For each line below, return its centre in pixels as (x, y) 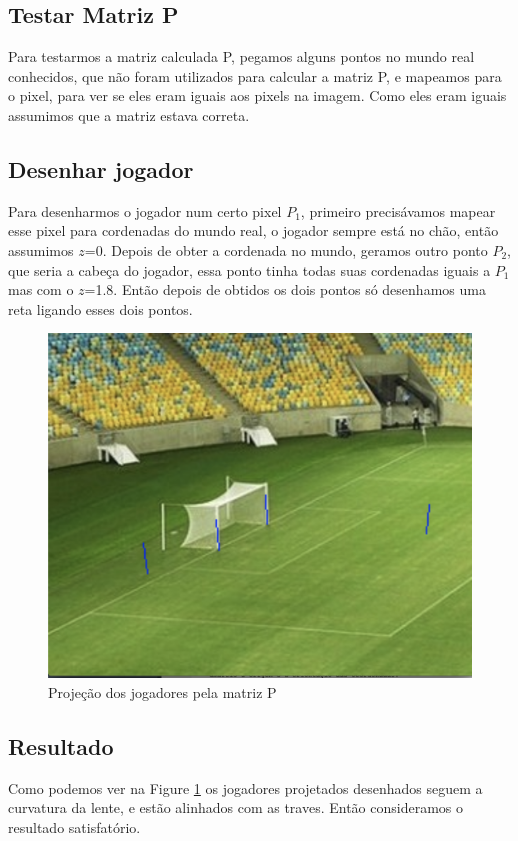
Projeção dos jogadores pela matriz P (162, 691)
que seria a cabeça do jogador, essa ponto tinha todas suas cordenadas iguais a (249, 269)
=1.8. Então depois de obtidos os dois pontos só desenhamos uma (285, 289)
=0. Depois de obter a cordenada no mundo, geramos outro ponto (286, 249)
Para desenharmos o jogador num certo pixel (145, 210)
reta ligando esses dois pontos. (100, 308)
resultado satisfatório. (74, 826)
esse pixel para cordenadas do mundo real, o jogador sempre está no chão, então (253, 230)
